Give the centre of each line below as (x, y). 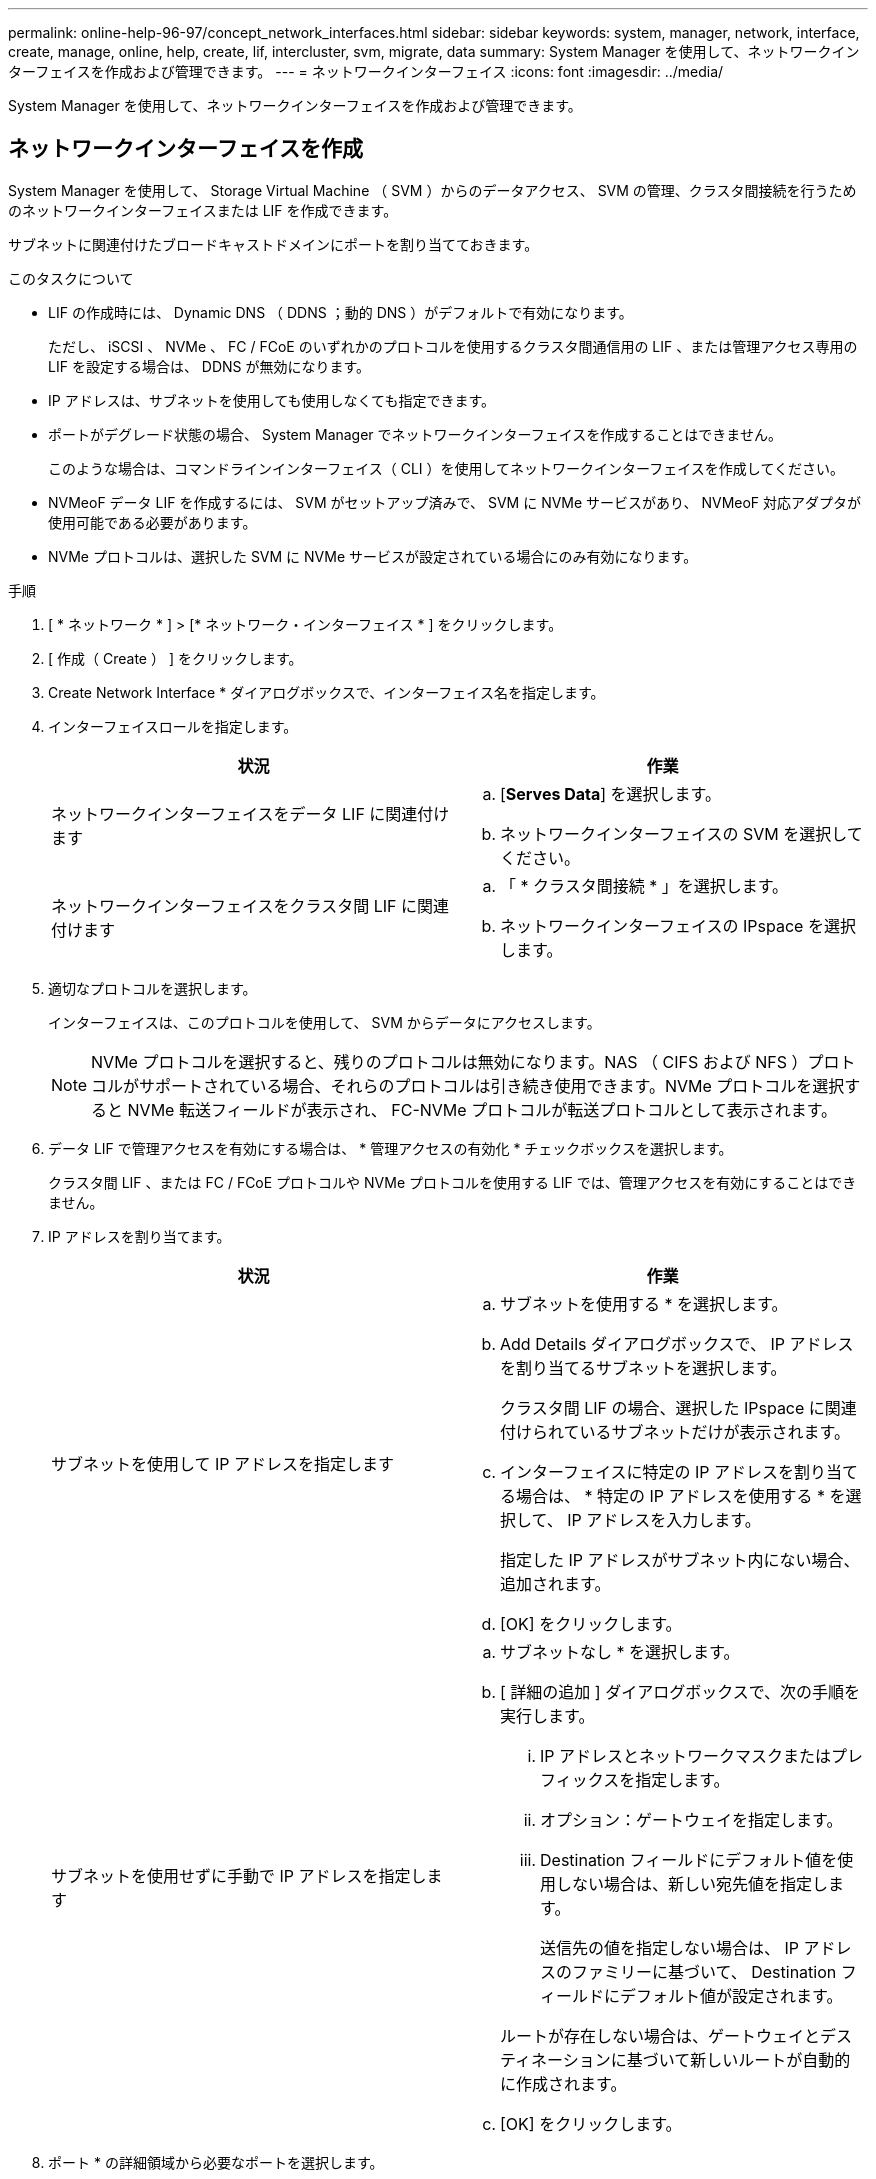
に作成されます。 (563, 2083)
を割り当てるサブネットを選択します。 (643, 1367)
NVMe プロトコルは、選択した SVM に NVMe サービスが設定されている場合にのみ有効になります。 (373, 556)
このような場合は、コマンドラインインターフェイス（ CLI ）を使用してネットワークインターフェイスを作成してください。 (446, 468)
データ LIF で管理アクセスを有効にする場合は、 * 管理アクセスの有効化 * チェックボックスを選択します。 (390, 1148)
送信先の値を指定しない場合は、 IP (670, 1947)
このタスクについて (71, 278)
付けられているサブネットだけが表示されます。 (675, 1431)
